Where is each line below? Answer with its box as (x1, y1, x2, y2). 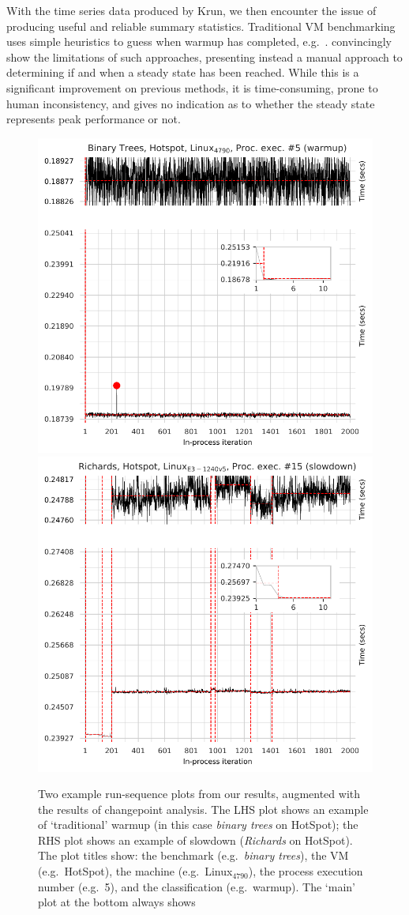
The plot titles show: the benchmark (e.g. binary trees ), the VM (38, 847, 349, 864)
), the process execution (248, 863, 363, 879)
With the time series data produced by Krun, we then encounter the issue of (6, 2, 377, 18)
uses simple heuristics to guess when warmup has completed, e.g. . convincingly (6, 33, 392, 50)
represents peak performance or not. (6, 111, 181, 127)
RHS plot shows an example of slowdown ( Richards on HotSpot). (38, 831, 353, 848)
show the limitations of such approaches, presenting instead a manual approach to (6, 48, 403, 65)
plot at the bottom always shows (38, 894, 196, 910)
